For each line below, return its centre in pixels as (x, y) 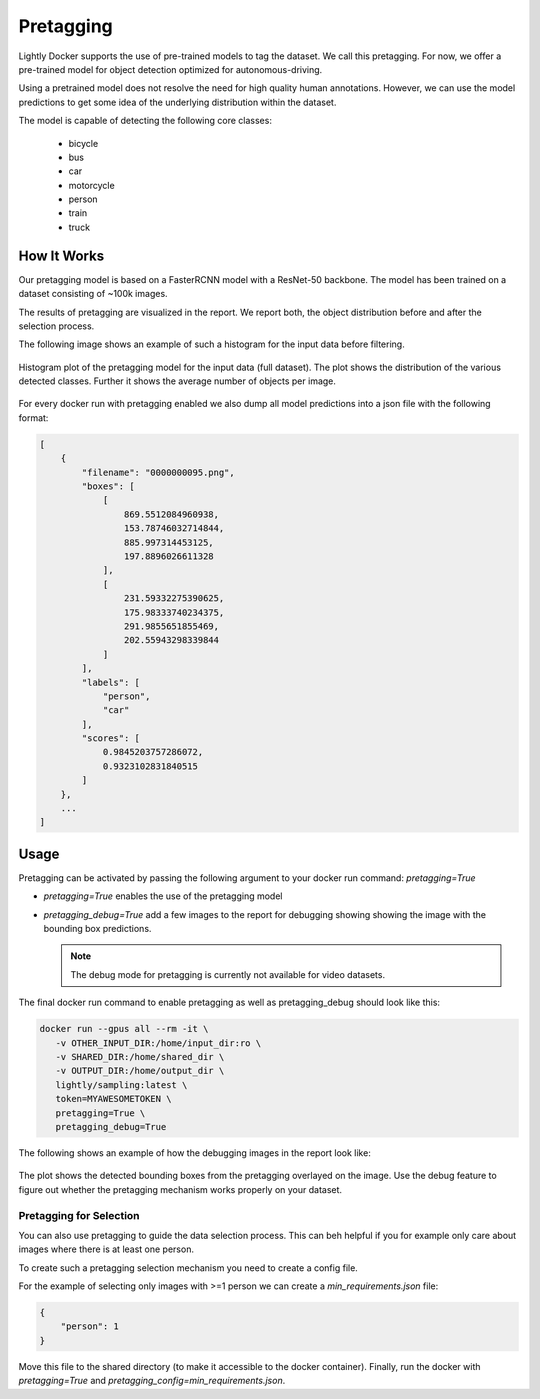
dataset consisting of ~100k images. (93, 294)
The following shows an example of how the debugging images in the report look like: (195, 1152)
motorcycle (91, 185)
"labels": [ (110, 682)
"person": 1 (90, 1326)
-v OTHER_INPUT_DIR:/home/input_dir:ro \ (158, 1043)
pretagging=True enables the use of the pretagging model (163, 896)
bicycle (83, 143)
